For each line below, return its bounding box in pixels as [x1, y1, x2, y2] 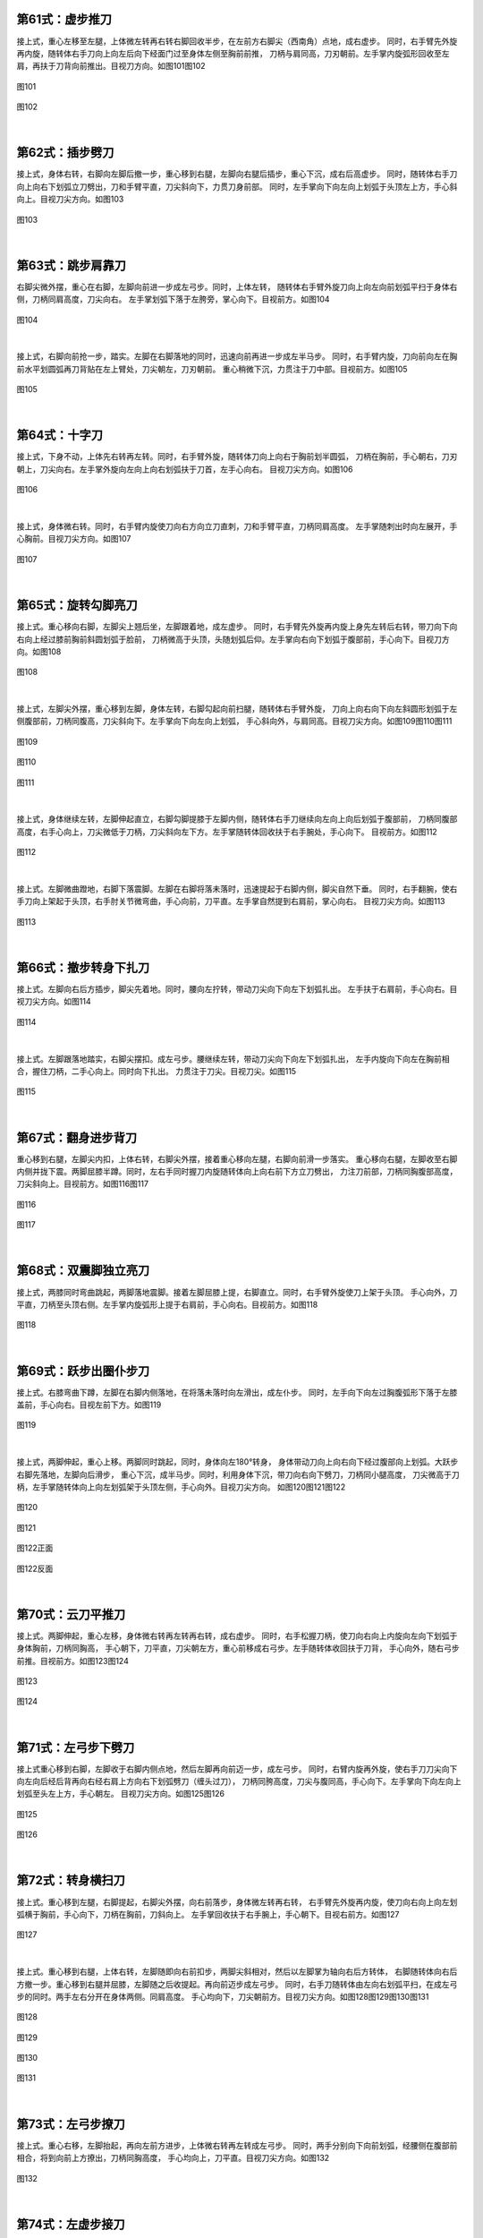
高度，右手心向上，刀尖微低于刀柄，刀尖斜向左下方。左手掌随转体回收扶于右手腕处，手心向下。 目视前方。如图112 [16, 826, 437, 837]
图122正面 [16, 1542, 54, 1553]
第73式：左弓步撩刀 [16, 2116, 125, 2131]
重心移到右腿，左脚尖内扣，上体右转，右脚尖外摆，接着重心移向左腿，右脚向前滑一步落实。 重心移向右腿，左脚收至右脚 [16, 1153, 458, 1164]
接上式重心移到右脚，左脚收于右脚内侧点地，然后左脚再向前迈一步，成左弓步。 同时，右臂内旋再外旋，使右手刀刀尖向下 [16, 1764, 458, 1774]
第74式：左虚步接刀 [16, 2217, 125, 2232]
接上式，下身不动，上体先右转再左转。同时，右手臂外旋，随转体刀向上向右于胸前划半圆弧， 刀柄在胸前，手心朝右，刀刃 [16, 451, 458, 462]
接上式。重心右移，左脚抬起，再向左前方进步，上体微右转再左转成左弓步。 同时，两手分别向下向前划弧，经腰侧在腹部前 [16, 2140, 458, 2150]
